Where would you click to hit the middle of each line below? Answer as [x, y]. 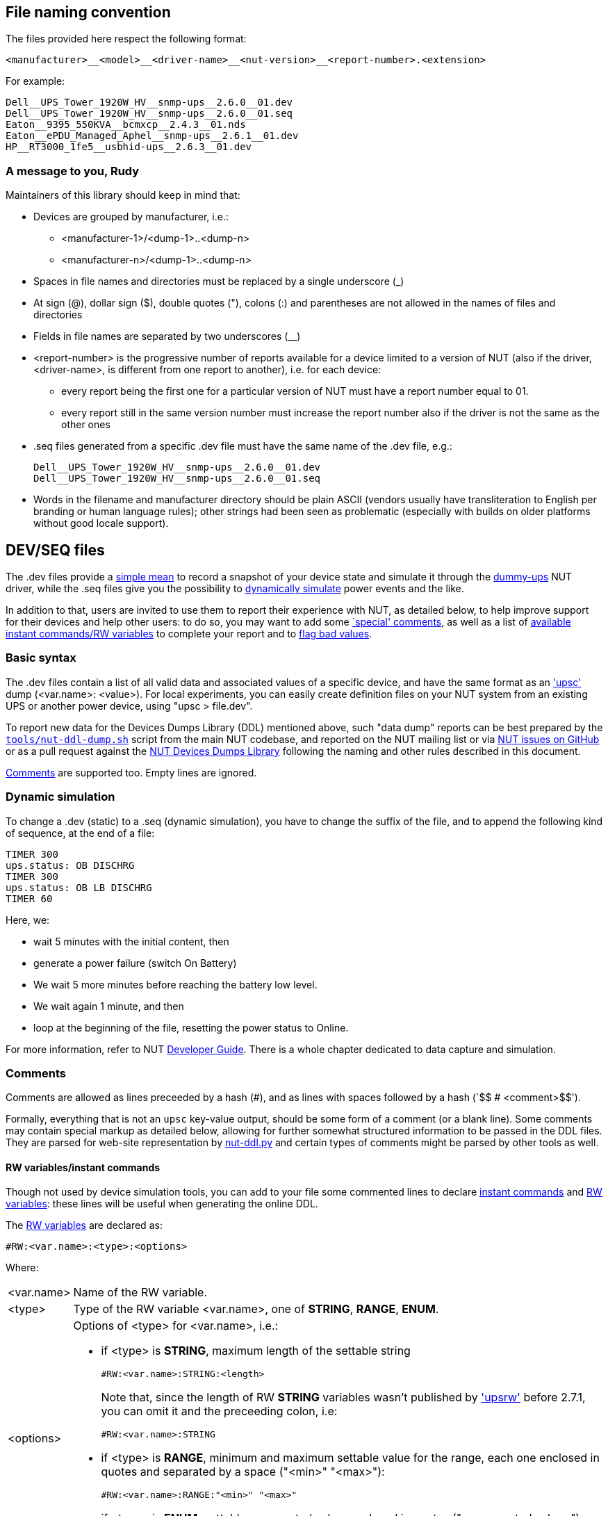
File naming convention [88, 12]
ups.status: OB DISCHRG [70, 865]
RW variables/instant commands [83, 1167]
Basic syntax [41, 658]
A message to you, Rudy [73, 171]
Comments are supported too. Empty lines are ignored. [131, 772]
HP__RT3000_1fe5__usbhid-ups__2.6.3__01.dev [129, 147]
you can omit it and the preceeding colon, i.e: [219, 1411]
